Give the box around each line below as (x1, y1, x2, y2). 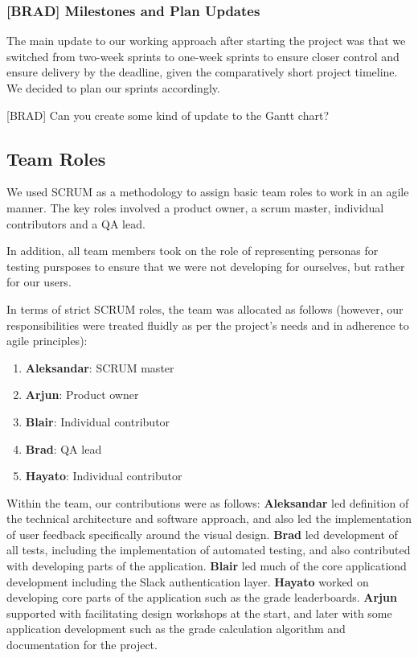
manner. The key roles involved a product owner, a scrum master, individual (6, 199, 384, 216)
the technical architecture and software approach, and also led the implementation (6, 510, 412, 527)
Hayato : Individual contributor (25, 467, 182, 484)
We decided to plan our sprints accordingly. (6, 80, 220, 96)
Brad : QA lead (25, 440, 102, 457)
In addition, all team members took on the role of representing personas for (6, 242, 379, 259)
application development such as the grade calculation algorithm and (6, 620, 346, 637)
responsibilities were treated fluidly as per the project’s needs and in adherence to (6, 316, 409, 333)
